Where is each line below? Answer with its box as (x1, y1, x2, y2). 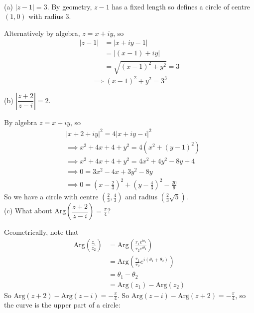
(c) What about (4, 205, 52, 216)
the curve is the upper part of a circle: (4, 300, 121, 310)
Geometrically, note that (4, 227, 79, 237)
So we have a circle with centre (4, 191, 99, 202)
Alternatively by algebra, (4, 27, 80, 38)
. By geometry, (47, 1, 92, 11)
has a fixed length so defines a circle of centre (112, 1, 250, 11)
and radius (125, 191, 157, 202)
